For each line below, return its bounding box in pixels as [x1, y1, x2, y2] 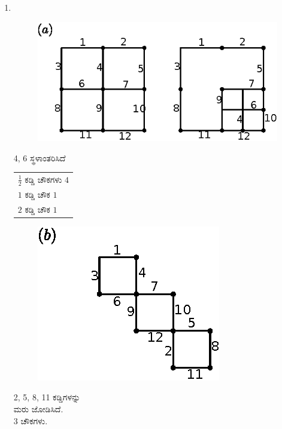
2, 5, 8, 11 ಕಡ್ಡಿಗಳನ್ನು [13, 391, 81, 403]
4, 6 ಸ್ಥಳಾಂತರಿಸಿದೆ [13, 151, 66, 164]
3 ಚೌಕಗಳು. [13, 414, 48, 427]
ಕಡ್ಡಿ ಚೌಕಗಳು [25, 173, 62, 185]
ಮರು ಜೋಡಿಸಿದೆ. [13, 403, 63, 415]
